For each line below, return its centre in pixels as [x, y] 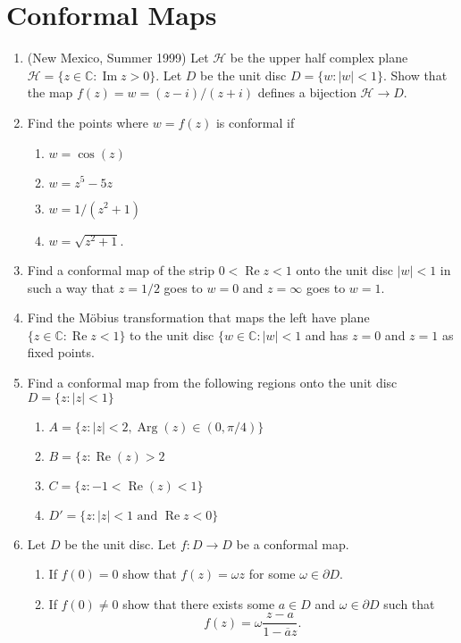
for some [272, 574]
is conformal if [255, 122]
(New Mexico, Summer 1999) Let [118, 58]
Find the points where [88, 122]
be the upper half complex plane [319, 58]
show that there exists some [199, 603]
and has [327, 334]
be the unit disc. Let [121, 543]
